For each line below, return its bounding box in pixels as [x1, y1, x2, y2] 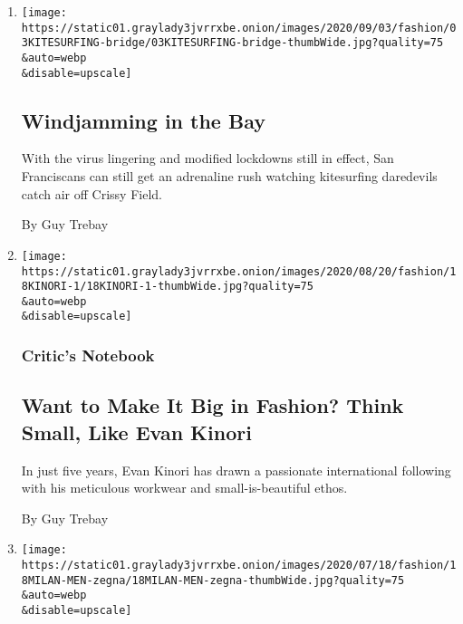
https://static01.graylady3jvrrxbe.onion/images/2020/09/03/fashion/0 [21, 21, 457, 34]
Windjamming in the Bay [21, 106, 265, 134]
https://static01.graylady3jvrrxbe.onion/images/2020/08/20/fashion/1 [21, 264, 457, 278]
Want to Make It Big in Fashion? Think [21, 391, 404, 419]
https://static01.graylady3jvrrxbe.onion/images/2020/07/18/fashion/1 [21, 559, 457, 572]
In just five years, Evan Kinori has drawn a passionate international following [21, 460, 451, 479]
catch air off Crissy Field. [21, 184, 162, 203]
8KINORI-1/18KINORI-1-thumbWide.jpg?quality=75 [21, 280, 313, 293]
